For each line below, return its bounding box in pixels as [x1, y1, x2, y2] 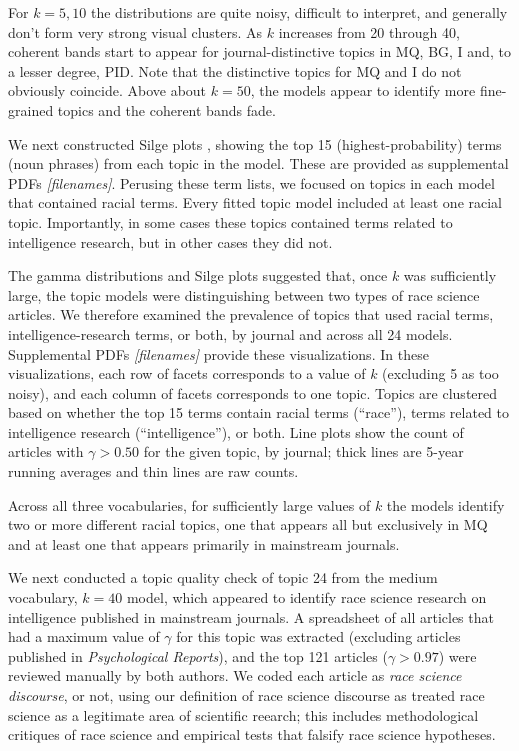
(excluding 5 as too [382, 363, 499, 384]
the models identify [386, 494, 505, 515]
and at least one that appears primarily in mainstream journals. [8, 533, 400, 554]
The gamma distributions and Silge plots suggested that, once [8, 265, 388, 286]
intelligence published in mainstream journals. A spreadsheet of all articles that [8, 606, 494, 627]
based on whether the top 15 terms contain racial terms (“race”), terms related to [8, 402, 510, 423]
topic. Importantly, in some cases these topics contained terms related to [8, 211, 453, 232]
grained [8, 99, 54, 120]
